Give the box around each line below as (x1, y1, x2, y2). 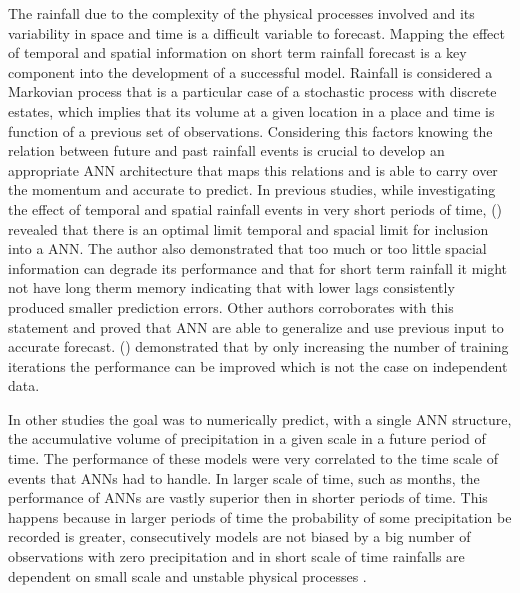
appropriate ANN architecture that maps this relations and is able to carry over (8, 159, 498, 180)
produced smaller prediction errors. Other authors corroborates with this (8, 296, 454, 317)
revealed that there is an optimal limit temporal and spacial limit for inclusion (8, 218, 489, 239)
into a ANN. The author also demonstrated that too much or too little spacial (8, 238, 487, 259)
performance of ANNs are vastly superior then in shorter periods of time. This (8, 487, 488, 508)
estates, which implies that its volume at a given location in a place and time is (8, 100, 495, 121)
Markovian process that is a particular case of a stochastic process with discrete (8, 81, 497, 102)
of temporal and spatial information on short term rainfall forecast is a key (8, 42, 467, 63)
